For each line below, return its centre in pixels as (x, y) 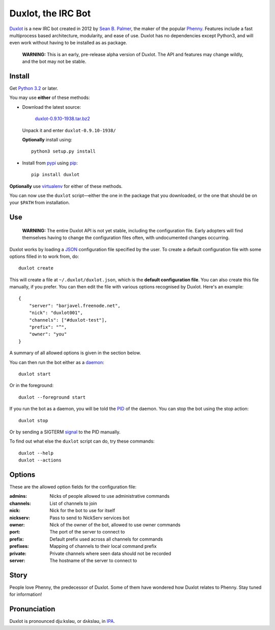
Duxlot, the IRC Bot (50, 13)
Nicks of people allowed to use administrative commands (110, 496)
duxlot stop (33, 420)
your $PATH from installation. (40, 203)
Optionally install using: (47, 139)
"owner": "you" (48, 334)
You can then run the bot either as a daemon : (57, 362)
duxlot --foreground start (52, 397)
